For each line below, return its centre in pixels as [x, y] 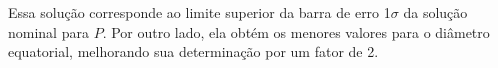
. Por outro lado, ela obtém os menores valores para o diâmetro [296, 31]
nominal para [48, 31]
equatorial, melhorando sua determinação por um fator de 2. [193, 51]
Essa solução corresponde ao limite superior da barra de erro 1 [199, 12]
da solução [435, 12]
